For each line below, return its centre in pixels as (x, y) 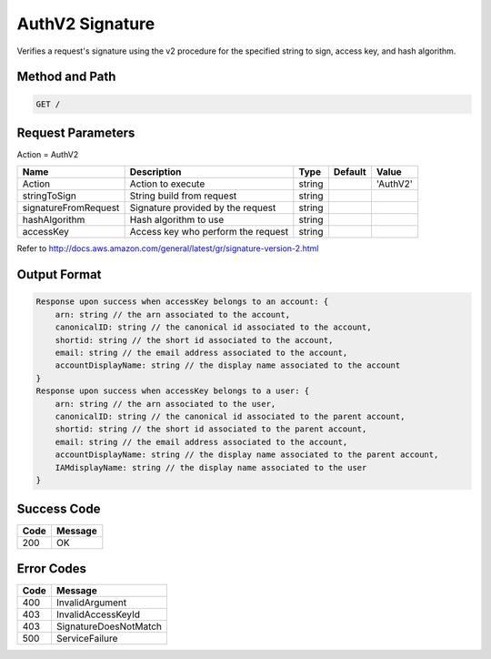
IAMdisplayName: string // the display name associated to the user (211, 467)
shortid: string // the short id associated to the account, (194, 340)
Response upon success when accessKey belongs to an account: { (182, 302)
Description (155, 172)
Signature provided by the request (203, 208)
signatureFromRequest (71, 208)
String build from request (183, 196)
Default (350, 172)
